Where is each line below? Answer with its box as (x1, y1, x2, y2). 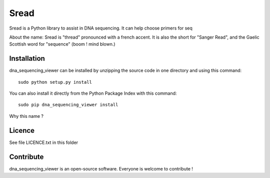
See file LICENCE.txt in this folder (9, 139, 78, 145)
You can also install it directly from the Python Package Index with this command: (9, 90, 177, 96)
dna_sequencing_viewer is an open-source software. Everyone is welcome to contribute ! (9, 165, 193, 171)
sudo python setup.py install (18, 79, 92, 85)
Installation (9, 54, 45, 63)
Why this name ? (9, 113, 43, 119)
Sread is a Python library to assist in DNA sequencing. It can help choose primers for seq (9, 25, 192, 31)
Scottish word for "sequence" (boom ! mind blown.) (9, 41, 115, 47)
